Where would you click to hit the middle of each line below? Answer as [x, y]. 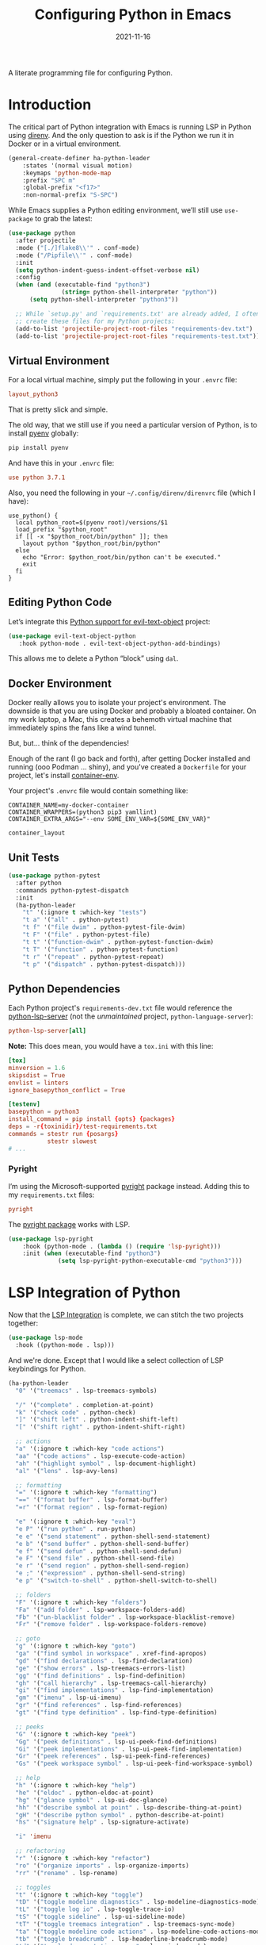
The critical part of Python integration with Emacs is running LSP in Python [130, 127]
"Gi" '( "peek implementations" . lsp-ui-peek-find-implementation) [129, 1749]
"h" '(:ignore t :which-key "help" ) [76, 1786]
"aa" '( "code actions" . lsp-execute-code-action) [101, 1456]
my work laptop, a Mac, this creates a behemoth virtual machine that [120, 719]
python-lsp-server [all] [47, 1031]
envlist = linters [38, 1083]
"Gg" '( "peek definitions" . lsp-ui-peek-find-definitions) [116, 1742]
